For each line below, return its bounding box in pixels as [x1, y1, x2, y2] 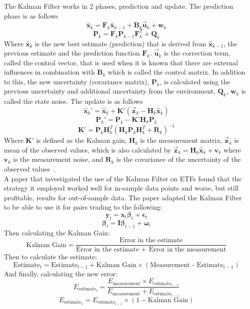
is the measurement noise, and [13, 154, 104, 164]
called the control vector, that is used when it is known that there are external [4, 57, 238, 67]
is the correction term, [164, 48, 231, 58]
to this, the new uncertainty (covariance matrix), [4, 76, 149, 86]
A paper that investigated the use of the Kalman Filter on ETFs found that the [4, 173, 242, 183]
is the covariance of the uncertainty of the [116, 154, 241, 164]
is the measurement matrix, [140, 135, 222, 145]
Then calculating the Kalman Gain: [4, 227, 110, 237]
